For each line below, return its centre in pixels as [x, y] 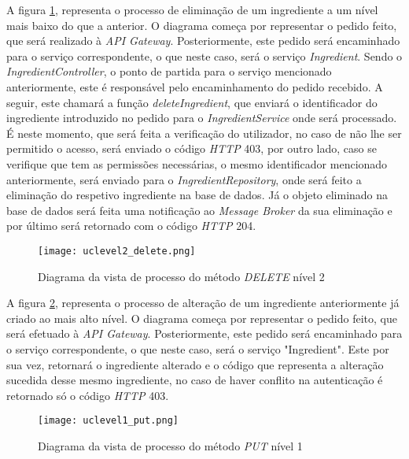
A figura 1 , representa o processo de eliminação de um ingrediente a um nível [192, 9]
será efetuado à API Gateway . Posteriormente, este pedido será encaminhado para [204, 333]
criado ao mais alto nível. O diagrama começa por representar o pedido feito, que [202, 318]
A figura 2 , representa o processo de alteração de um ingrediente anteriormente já [203, 303]
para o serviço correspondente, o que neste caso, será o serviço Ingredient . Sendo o [204, 56]
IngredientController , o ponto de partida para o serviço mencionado [169, 71]
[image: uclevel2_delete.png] [117, 251]
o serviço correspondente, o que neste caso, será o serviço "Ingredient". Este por [198, 348]
